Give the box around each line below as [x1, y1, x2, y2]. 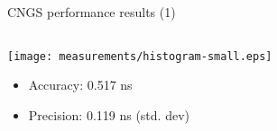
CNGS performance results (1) [7, 3, 176, 21]
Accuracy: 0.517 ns [28, 75, 133, 94]
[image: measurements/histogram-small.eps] [7, 49, 272, 63]
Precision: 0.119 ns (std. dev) [28, 105, 189, 124]
